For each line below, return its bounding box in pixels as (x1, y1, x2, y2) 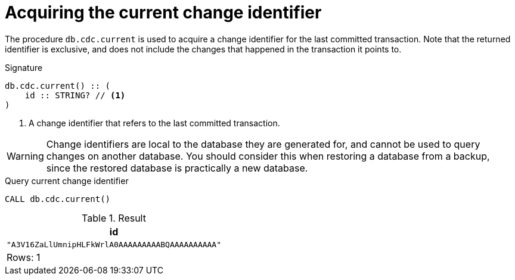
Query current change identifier (5, 175, 129, 186)
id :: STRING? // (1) (24, 90, 126, 100)
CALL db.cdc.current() (5, 194, 111, 204)
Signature (5, 62, 43, 73)
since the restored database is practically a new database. (46, 161, 308, 174)
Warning (7, 150, 44, 162)
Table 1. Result (82, 211, 146, 224)
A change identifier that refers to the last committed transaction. (29, 117, 280, 128)
